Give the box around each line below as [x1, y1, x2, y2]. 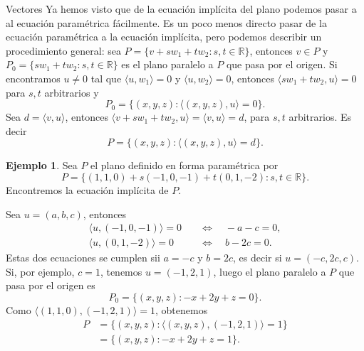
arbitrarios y [44, 85, 99, 99]
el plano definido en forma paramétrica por [90, 158, 279, 173]
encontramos [6, 70, 61, 85]
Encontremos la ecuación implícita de [6, 182, 169, 197]
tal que [90, 70, 122, 85]
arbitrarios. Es [288, 109, 352, 124]
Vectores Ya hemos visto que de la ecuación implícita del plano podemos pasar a [6, 1, 357, 16]
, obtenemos [155, 302, 208, 317]
